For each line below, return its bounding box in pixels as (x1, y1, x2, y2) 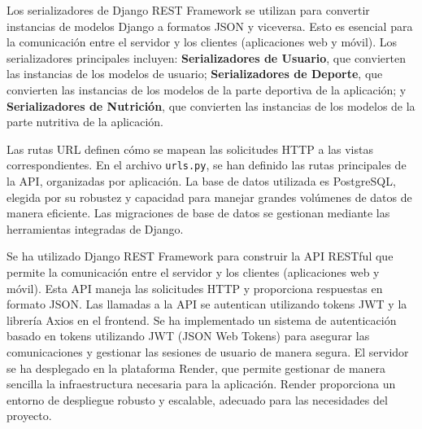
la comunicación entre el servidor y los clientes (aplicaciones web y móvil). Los (7, 33, 398, 50)
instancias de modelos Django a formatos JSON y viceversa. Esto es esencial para (7, 17, 413, 34)
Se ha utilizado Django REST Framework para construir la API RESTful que (7, 247, 394, 265)
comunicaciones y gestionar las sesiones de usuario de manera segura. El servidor (7, 343, 409, 360)
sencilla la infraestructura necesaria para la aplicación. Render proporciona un (7, 375, 396, 392)
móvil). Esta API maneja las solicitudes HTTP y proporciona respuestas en (7, 279, 383, 296)
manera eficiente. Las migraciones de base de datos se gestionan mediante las (7, 204, 390, 221)
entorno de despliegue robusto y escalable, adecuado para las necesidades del (7, 391, 388, 408)
